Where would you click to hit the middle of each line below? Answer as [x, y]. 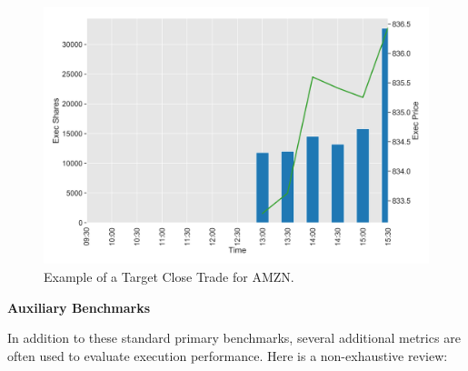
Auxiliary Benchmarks [79, 307]
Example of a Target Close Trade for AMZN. [169, 276]
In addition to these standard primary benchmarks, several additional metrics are [234, 338]
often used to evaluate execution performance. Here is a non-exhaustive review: [228, 355]
